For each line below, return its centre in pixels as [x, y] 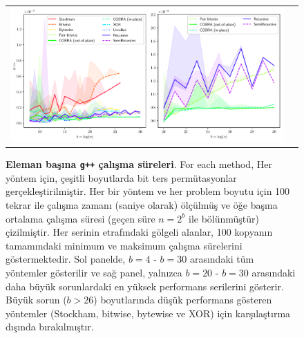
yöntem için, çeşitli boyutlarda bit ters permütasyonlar [121, 177]
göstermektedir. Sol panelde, [66, 259]
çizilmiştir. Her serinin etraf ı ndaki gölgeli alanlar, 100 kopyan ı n [139, 232]
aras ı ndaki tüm [222, 259]
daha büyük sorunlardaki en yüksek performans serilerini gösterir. [145, 286]
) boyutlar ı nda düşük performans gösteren [183, 300]
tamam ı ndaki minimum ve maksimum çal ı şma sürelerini [124, 245]
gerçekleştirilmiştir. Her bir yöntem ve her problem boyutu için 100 [148, 191]
